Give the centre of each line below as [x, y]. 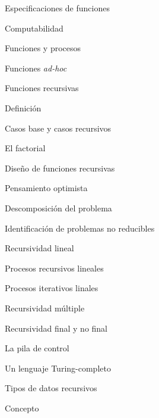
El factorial [25, 148]
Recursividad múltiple [45, 308]
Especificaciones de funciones [57, 8]
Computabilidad [34, 28]
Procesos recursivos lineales [54, 268]
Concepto [22, 408]
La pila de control [37, 348]
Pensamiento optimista [46, 188]
